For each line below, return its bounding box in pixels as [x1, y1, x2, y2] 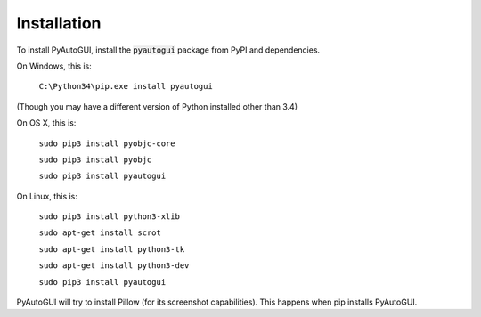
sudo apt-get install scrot [38, 228, 162, 238]
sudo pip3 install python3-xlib [38, 212, 180, 222]
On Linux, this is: [16, 191, 77, 201]
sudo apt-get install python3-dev [38, 261, 190, 271]
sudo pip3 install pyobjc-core [38, 138, 175, 149]
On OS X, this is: [16, 118, 77, 128]
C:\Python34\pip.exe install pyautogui [38, 81, 213, 92]
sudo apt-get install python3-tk [38, 244, 185, 254]
